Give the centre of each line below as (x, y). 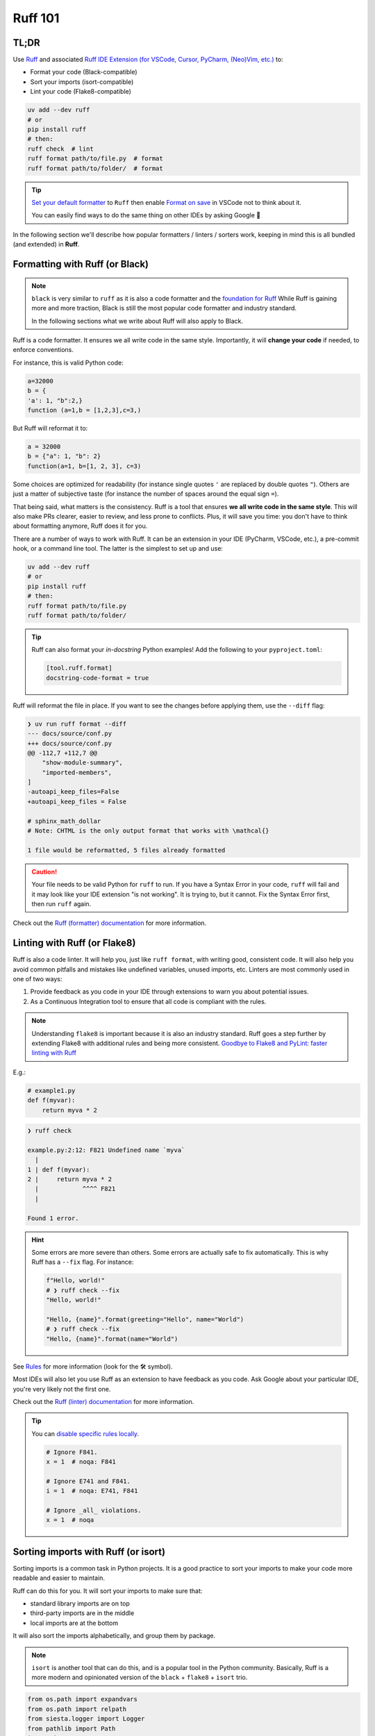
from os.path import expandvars (83, 1699)
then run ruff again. (61, 903)
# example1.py (51, 1091)
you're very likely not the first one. (62, 1389)
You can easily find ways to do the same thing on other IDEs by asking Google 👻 (146, 215)
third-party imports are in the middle (82, 1613)
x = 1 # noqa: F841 (81, 1462)
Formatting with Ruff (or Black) (81, 264)
